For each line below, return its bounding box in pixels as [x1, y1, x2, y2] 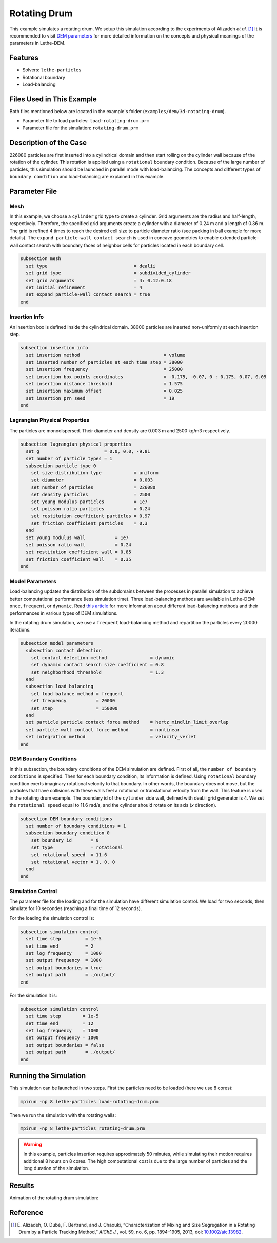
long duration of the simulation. [23, 1165, 89, 1171]
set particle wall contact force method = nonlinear [26, 727, 180, 732]
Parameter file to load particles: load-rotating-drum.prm [22, 118, 150, 124]
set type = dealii [26, 263, 156, 269]
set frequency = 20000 [31, 698, 115, 704]
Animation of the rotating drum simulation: [9, 1195, 98, 1201]
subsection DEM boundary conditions [20, 816, 113, 822]
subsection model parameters [20, 640, 94, 646]
